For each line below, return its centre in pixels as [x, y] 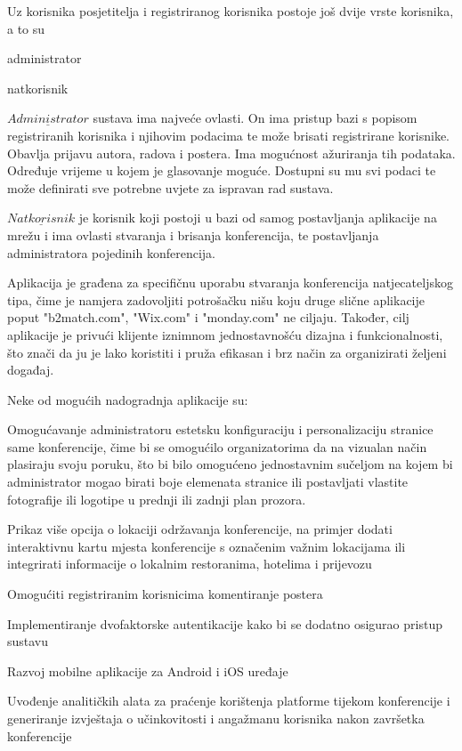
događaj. [31, 370]
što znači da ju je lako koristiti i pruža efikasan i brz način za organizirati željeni [227, 352]
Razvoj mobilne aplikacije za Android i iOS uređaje [148, 670]
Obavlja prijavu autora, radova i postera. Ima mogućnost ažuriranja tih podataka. [231, 153]
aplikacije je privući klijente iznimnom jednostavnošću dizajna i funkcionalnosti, [225, 334]
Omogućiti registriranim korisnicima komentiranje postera [165, 594]
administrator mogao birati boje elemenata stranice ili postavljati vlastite [208, 482]
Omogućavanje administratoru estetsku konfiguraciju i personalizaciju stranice [220, 429]
